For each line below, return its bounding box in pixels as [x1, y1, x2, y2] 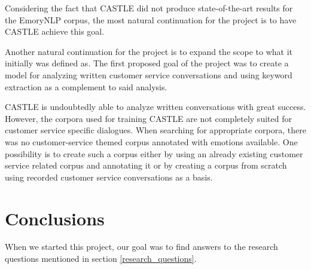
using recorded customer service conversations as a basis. [5, 170, 213, 183]
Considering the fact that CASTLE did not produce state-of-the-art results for [5, 2, 293, 14]
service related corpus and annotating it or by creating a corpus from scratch [5, 159, 287, 172]
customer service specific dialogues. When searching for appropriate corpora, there [5, 124, 306, 136]
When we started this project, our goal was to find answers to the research [5, 240, 278, 253]
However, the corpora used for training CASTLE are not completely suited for [5, 112, 292, 124]
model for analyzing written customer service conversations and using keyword [5, 68, 292, 81]
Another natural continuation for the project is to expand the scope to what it [5, 45, 293, 57]
